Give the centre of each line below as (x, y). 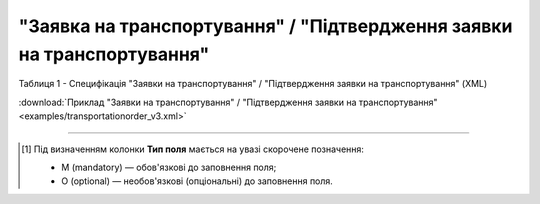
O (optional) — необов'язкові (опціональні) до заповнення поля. (197, 181)
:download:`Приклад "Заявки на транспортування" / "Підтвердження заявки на (187, 102)
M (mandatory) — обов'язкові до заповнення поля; (169, 167)
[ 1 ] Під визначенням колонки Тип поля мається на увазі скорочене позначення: (193, 149)
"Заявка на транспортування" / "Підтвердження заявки (265, 26)
